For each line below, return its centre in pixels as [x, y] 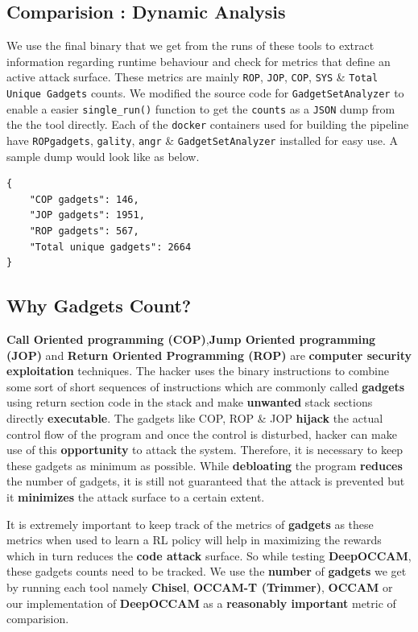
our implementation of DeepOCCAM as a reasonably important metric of [201, 603]
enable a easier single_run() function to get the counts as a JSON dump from [201, 108]
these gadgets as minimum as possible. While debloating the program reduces [205, 465]
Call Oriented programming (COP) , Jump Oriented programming [191, 339]
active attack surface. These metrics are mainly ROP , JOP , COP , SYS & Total [192, 77]
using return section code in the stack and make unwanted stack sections [190, 402]
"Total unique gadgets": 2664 [110, 247]
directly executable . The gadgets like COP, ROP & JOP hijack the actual [195, 418]
